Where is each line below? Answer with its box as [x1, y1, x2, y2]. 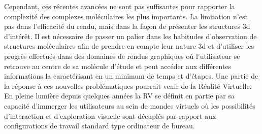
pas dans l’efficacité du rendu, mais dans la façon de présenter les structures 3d [4, 21, 250, 31]
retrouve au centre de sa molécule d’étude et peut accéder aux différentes [4, 60, 232, 71]
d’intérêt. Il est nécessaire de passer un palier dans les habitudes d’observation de [4, 30, 257, 41]
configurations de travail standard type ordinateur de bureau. [4, 120, 195, 131]
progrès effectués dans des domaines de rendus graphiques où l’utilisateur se [4, 50, 240, 61]
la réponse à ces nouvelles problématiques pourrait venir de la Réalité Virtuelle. [4, 80, 252, 91]
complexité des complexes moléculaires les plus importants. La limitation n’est [4, 11, 248, 21]
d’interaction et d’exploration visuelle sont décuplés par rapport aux [4, 110, 216, 121]
